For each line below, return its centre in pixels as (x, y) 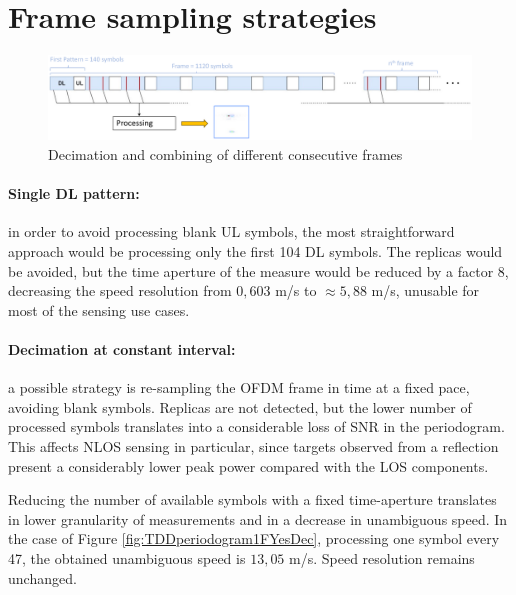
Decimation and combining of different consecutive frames (225, 154)
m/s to (296, 290)
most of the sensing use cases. (99, 309)
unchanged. (42, 577)
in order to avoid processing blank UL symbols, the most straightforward (231, 231)
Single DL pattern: (74, 193)
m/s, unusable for (425, 290)
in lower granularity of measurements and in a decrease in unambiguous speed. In (258, 518)
